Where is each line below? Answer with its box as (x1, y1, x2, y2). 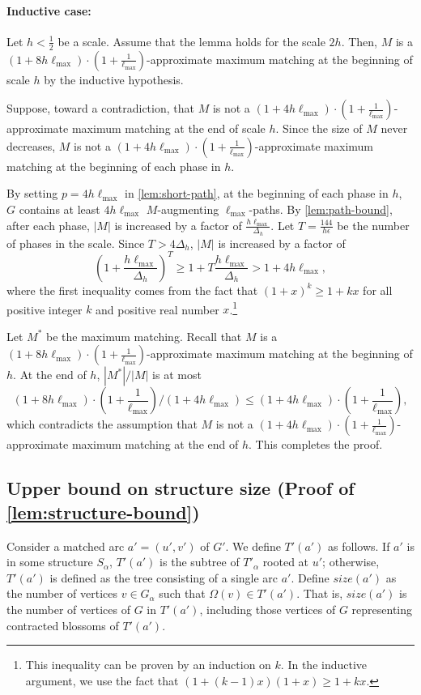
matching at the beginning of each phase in (6, 157, 221, 174)
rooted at (262, 553, 309, 570)
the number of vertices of (6, 600, 130, 617)
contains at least (19, 201, 100, 217)
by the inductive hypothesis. (44, 70, 184, 87)
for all (363, 281, 393, 298)
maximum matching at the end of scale (71, 120, 266, 137)
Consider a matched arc (6, 537, 125, 554)
